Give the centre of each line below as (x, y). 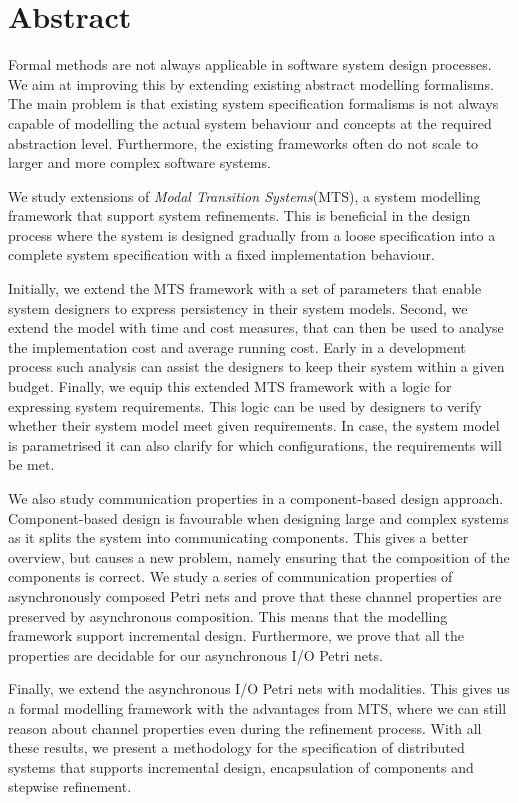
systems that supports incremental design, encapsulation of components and (241, 766)
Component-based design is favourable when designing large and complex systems (258, 517)
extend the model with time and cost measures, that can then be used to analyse (256, 327)
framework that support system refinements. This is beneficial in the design (239, 215)
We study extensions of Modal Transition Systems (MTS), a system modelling (244, 195)
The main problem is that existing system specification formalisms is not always (253, 103)
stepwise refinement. (70, 786)
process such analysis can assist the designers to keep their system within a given (256, 366)
